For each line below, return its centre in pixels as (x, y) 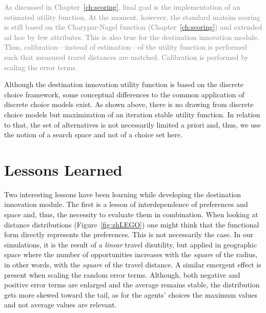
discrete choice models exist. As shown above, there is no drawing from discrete (129, 104)
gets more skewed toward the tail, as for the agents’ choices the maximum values (131, 294)
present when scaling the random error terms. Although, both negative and (122, 274)
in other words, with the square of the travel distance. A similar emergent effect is (133, 264)
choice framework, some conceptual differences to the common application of (124, 94)
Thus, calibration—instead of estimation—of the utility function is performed (126, 47)
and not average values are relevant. (60, 305)
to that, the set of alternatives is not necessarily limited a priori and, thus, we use (132, 124)
